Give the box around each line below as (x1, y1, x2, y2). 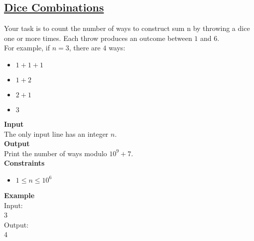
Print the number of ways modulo (4, 148, 107, 158)
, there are (69, 42, 101, 53)
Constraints (4, 158, 45, 168)
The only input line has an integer (4, 128, 109, 139)
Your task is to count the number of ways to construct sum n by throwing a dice (4, 23, 250, 33)
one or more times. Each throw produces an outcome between (4, 32, 192, 43)
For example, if (4, 42, 50, 53)
